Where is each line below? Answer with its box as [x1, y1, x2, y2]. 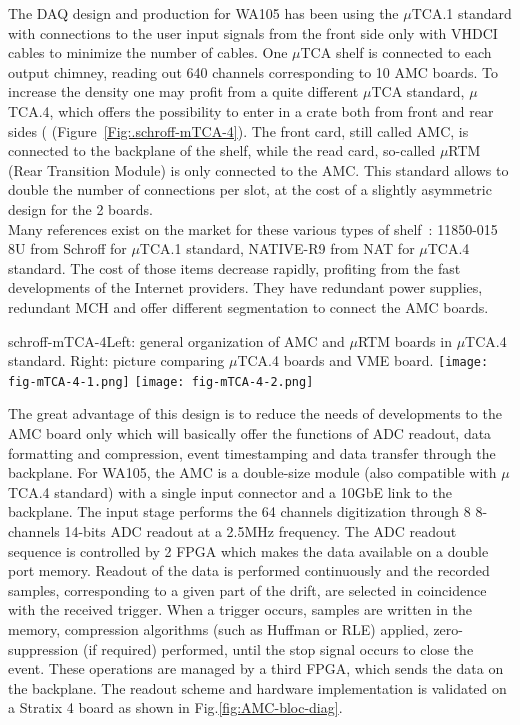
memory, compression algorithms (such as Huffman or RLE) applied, [8, 618, 429, 639]
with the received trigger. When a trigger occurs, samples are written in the [8, 599, 473, 620]
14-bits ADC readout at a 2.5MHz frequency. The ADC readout [64, 520, 457, 541]
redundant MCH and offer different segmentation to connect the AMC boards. [8, 296, 489, 317]
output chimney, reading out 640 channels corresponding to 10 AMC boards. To [8, 61, 499, 82]
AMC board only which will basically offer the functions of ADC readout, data [8, 423, 492, 443]
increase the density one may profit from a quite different [8, 81, 359, 102]
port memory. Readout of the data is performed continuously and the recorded [8, 560, 490, 581]
